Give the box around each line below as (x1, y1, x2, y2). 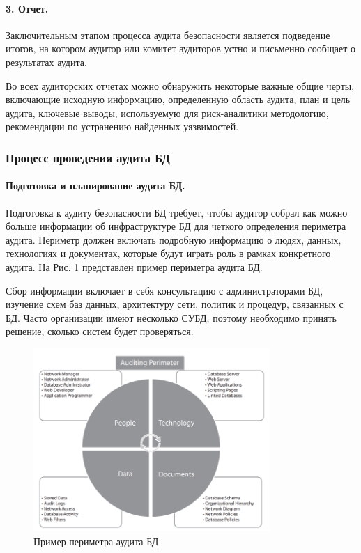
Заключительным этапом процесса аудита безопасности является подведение (6, 27, 330, 42)
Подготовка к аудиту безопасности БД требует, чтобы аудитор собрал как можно (6, 205, 348, 219)
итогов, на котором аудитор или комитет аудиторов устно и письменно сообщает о (6, 41, 355, 56)
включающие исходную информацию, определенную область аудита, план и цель (6, 92, 351, 107)
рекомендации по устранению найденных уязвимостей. (6, 119, 239, 134)
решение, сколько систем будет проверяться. (6, 324, 194, 338)
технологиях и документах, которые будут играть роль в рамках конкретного (6, 246, 331, 260)
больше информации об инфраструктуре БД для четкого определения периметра (6, 219, 346, 233)
